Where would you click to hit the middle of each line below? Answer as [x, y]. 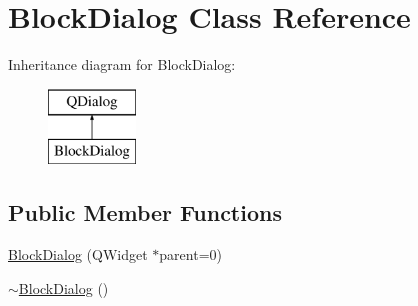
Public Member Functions [145, 212]
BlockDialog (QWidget [78, 254]
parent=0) [190, 254]
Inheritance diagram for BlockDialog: [122, 64]
